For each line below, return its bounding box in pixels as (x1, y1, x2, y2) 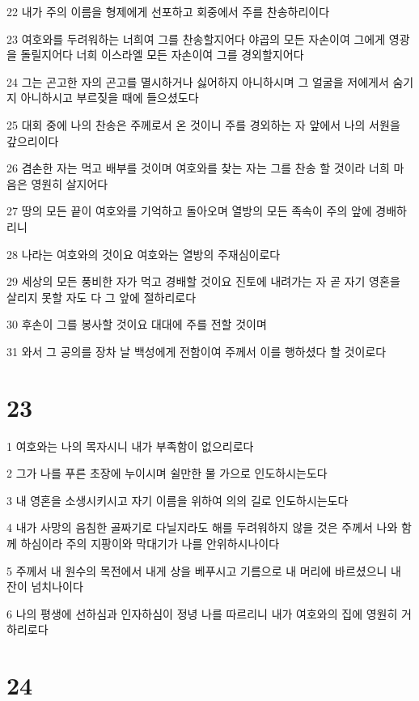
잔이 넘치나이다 (6, 578, 83, 595)
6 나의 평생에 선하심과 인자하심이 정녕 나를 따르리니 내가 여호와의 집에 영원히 (6, 605, 398, 622)
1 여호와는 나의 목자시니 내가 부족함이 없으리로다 (6, 437, 254, 454)
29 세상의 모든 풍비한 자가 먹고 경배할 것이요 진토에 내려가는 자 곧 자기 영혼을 (6, 273, 400, 290)
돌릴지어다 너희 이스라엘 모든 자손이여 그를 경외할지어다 (20, 46, 304, 63)
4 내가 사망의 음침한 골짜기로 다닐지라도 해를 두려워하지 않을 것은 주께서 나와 (6, 519, 398, 536)
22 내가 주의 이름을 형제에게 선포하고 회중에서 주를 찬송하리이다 (6, 3, 330, 19)
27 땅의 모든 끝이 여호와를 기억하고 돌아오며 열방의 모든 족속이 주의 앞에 (6, 202, 372, 219)
